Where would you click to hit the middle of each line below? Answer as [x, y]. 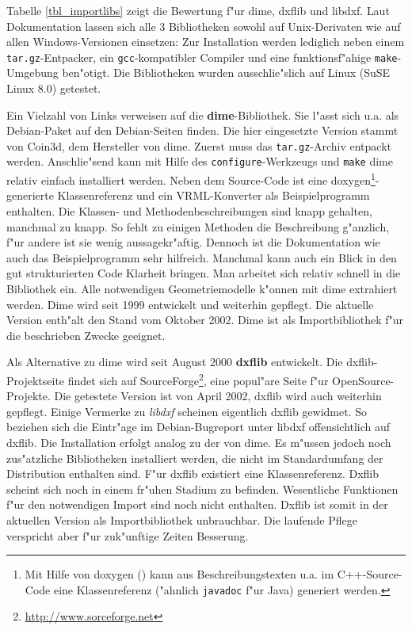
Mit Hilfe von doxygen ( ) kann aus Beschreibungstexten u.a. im [179, 574]
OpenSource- [363, 380]
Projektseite [36, 380]
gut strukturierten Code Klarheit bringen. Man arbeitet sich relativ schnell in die [204, 273]
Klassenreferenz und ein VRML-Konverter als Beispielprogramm [214, 195]
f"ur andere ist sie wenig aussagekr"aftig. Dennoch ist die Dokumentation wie [193, 242]
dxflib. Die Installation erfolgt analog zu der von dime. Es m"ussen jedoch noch [199, 442]
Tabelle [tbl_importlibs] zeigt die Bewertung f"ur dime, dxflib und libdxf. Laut [198, 10]
